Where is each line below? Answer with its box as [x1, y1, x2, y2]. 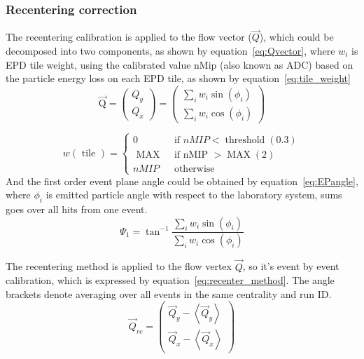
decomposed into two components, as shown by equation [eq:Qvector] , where [6, 43, 335, 58]
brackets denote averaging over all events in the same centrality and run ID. [6, 286, 332, 301]
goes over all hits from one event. [6, 201, 148, 216]
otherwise [174, 164, 215, 175]
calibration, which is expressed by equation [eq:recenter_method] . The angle [6, 273, 335, 287]
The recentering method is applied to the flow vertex [6, 259, 232, 273]
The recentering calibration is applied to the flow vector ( [6, 29, 252, 44]
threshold [225, 135, 265, 146]
